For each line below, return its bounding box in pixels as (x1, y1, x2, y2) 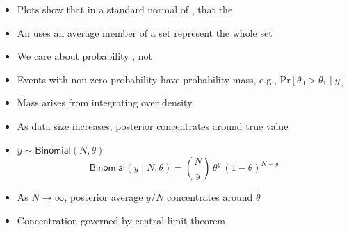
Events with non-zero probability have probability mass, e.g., (17, 72, 277, 86)
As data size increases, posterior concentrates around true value (17, 118, 289, 133)
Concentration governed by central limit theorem (17, 213, 226, 227)
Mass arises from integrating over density (17, 95, 193, 110)
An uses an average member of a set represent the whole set (17, 25, 273, 40)
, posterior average (64, 190, 143, 204)
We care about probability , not (17, 49, 152, 63)
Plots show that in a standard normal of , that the (17, 2, 233, 16)
